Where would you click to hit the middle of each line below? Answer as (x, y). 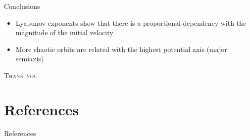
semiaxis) (30, 59)
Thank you (21, 75)
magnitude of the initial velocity (64, 32)
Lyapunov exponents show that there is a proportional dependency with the (131, 23)
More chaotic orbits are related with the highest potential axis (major (121, 49)
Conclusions (22, 6)
